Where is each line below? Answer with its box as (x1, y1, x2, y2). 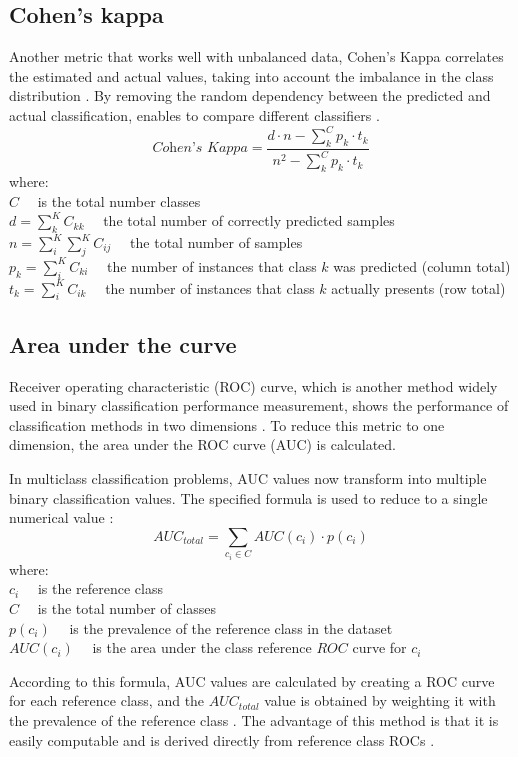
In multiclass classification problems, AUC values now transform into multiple (9, 468, 487, 488)
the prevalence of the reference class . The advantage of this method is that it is (9, 709, 499, 730)
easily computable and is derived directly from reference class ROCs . (9, 729, 435, 750)
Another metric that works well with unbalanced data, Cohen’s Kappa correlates (9, 46, 504, 67)
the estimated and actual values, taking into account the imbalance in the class (9, 65, 494, 86)
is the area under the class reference (92, 637, 312, 658)
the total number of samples (130, 232, 303, 253)
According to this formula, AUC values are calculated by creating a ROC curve (9, 670, 495, 691)
